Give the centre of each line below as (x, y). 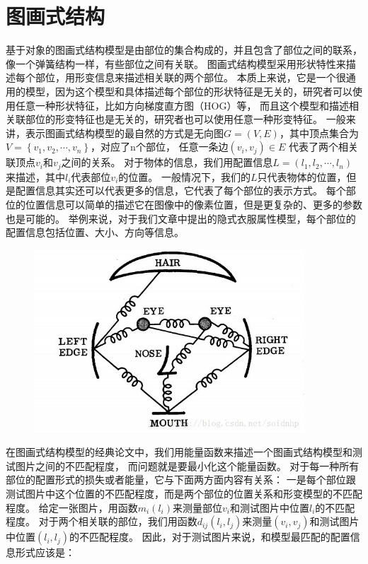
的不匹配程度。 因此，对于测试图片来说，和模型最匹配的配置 (210, 537)
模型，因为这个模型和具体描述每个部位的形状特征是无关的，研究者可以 (189, 91)
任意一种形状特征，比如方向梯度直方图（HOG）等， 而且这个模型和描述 (182, 105)
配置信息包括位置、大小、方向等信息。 (95, 232)
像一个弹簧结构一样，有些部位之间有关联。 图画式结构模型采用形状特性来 (176, 63)
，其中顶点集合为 (319, 133)
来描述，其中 (35, 176)
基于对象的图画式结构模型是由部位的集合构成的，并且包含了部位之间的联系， (184, 50)
